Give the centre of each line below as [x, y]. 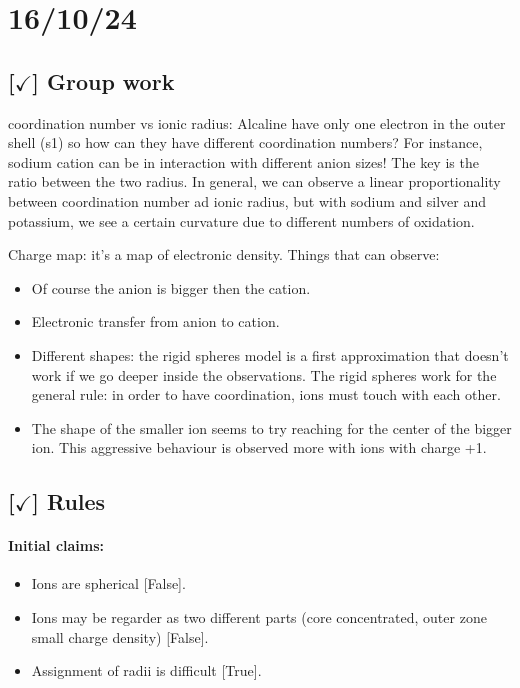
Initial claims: [56, 545]
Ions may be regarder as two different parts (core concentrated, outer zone [259, 617]
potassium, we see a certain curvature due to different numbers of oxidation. [241, 220]
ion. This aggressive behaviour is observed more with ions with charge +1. [259, 447]
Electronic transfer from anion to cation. [155, 321]
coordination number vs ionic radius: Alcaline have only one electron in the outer [257, 122]
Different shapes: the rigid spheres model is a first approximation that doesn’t [270, 354]
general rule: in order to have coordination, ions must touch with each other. [266, 394]
